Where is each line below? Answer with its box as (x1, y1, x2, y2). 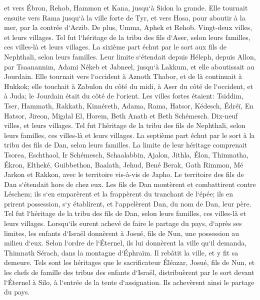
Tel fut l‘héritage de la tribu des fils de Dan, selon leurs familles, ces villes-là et (4, 208, 246, 218)
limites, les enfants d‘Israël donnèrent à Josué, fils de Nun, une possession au (4, 227, 239, 238)
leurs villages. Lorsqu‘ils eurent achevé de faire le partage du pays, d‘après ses (4, 218, 242, 228)
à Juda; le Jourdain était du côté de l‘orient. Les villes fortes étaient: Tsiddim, (4, 90, 243, 101)
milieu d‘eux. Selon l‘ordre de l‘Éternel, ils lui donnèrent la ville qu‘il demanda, (4, 237, 247, 248)
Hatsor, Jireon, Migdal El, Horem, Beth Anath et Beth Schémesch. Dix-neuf (4, 110, 238, 120)
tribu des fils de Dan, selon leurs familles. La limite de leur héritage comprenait (4, 139, 247, 150)
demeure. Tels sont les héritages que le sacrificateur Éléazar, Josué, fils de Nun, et (4, 257, 255, 267)
